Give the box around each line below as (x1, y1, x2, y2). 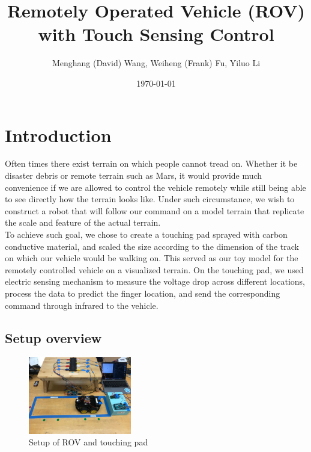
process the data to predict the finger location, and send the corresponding (5, 286, 280, 299)
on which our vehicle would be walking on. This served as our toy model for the (5, 252, 298, 264)
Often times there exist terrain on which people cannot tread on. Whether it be (5, 157, 298, 170)
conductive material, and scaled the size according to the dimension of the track (5, 240, 299, 252)
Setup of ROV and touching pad (29, 436, 148, 448)
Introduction (5, 122, 112, 147)
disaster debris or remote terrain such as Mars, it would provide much (5, 169, 262, 182)
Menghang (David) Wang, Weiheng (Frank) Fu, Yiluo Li (52, 57, 261, 69)
